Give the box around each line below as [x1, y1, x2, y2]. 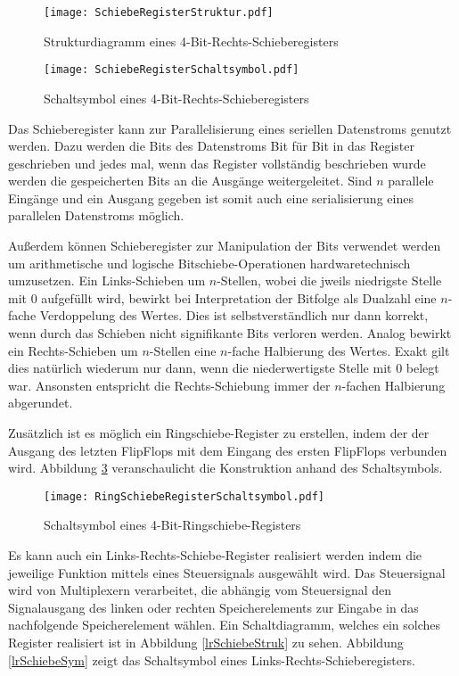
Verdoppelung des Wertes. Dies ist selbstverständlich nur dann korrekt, [39, 306, 429, 325]
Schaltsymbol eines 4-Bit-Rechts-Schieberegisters [44, 88, 309, 107]
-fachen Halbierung [341, 375, 446, 394]
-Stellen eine [149, 341, 217, 359]
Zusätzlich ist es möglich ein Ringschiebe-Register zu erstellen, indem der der [8, 424, 430, 441]
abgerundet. [8, 393, 73, 412]
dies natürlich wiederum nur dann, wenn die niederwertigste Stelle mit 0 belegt [8, 359, 439, 377]
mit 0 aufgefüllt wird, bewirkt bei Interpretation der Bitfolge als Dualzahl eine [8, 288, 437, 307]
